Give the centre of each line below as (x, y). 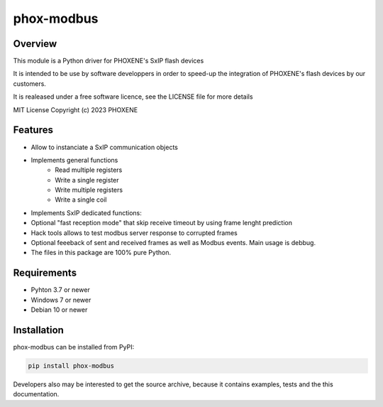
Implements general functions (74, 160)
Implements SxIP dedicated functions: (86, 212)
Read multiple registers (89, 170)
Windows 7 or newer (61, 300)
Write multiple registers (89, 190)
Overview (35, 44)
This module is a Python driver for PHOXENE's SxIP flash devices (109, 61)
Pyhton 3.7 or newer (60, 290)
